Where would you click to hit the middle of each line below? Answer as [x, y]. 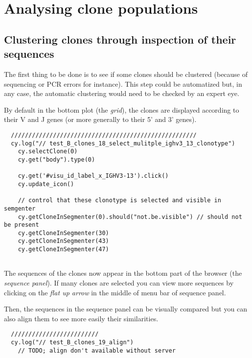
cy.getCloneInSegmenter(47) [63, 250]
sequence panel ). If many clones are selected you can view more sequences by [119, 283]
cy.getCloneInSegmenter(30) [63, 233]
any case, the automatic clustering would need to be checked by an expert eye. [122, 93]
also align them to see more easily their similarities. [81, 318]
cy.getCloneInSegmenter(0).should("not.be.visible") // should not [130, 217]
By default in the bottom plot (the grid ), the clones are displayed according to [122, 109]
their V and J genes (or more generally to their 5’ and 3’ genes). [100, 119]
